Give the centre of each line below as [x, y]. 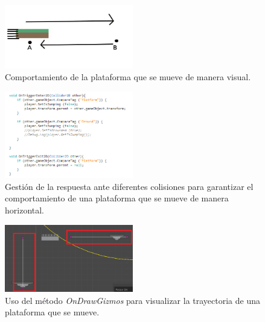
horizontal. [25, 210]
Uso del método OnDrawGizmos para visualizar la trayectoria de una [132, 300]
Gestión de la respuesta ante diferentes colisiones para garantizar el [129, 186]
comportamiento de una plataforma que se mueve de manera [117, 198]
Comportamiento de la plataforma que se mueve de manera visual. [128, 77]
